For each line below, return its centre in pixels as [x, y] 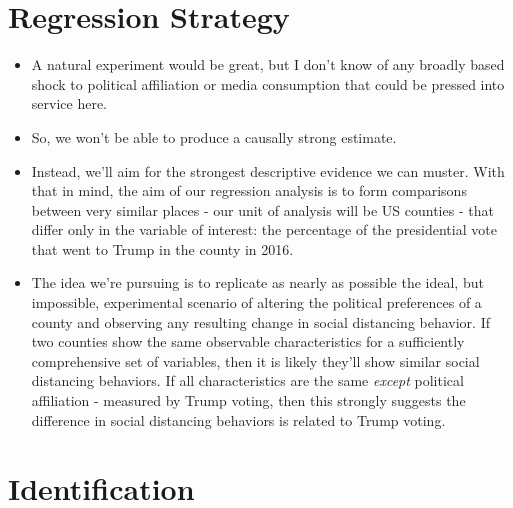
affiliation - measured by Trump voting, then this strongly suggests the [248, 400]
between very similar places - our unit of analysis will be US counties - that [262, 209]
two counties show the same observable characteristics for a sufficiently [248, 341]
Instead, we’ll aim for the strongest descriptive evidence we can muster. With [268, 170]
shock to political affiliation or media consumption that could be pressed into [268, 83]
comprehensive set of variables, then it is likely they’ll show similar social [255, 360]
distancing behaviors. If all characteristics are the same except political [247, 380]
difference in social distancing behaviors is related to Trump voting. [238, 419]
